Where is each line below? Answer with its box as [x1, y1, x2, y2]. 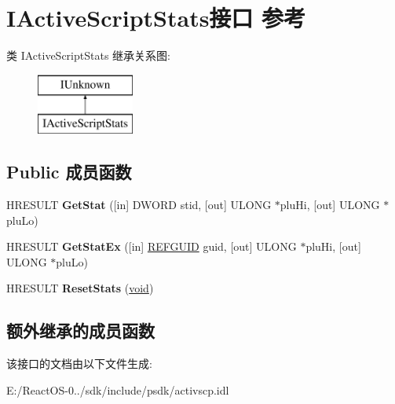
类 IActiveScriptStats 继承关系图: [6, 47, 170, 64]
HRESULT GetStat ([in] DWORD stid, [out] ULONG [6, 196, 272, 213]
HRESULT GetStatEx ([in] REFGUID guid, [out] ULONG [6, 238, 297, 255]
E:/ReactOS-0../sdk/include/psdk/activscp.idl [6, 381, 229, 398]
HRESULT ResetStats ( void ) [6, 280, 154, 296]
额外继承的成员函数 [6, 318, 155, 343]
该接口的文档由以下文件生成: [6, 355, 152, 372]
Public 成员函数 [6, 160, 132, 184]
